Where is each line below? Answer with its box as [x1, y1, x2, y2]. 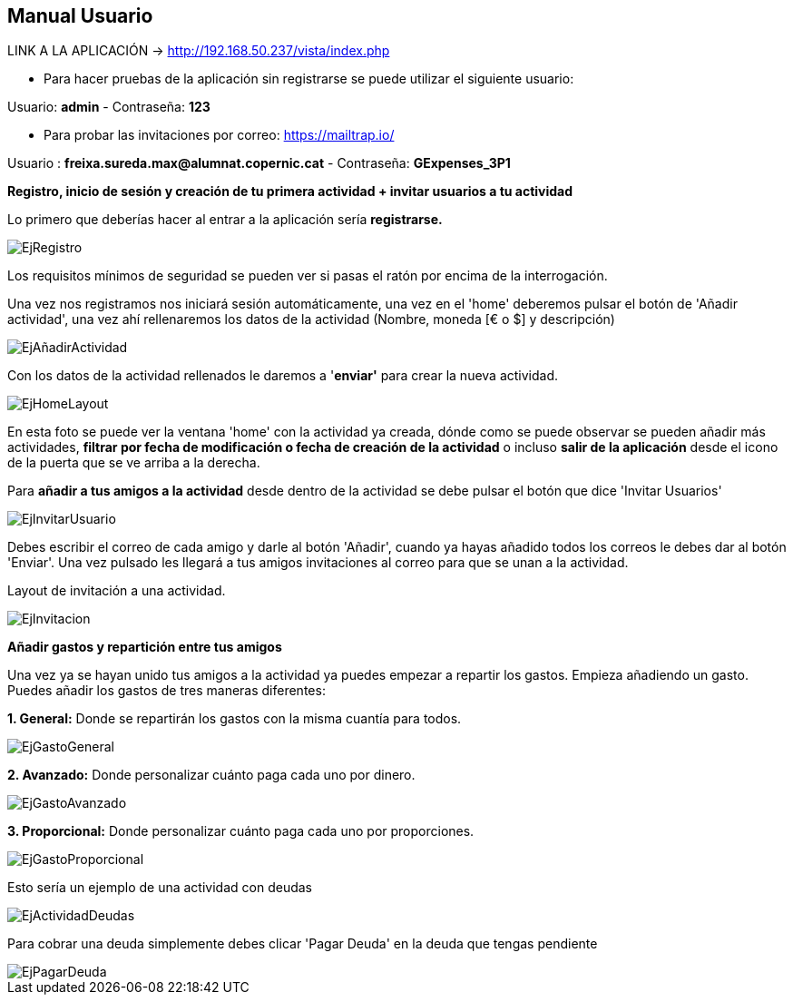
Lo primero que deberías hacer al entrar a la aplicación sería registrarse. [7, 211, 443, 228]
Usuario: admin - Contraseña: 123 [7, 99, 210, 115]
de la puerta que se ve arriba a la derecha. [7, 455, 260, 471]
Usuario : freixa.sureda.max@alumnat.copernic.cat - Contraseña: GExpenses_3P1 [7, 155, 511, 172]
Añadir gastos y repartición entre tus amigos [7, 639, 282, 655]
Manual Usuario [7, 5, 153, 27]
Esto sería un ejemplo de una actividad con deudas [7, 879, 312, 896]
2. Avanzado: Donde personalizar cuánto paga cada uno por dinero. [7, 767, 416, 783]
